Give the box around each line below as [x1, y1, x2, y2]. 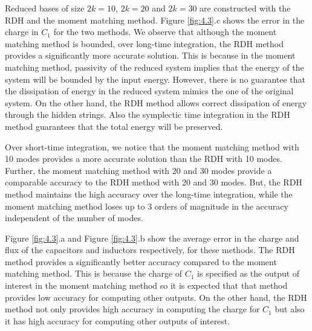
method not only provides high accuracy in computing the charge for [5, 303, 260, 315]
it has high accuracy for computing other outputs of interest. [5, 314, 230, 327]
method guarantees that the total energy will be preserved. [5, 120, 223, 132]
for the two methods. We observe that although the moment [53, 25, 277, 38]
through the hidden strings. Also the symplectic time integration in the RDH [5, 108, 290, 121]
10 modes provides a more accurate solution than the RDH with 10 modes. [5, 152, 282, 165]
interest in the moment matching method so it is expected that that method [5, 279, 288, 292]
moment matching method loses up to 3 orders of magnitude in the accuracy [5, 199, 288, 212]
